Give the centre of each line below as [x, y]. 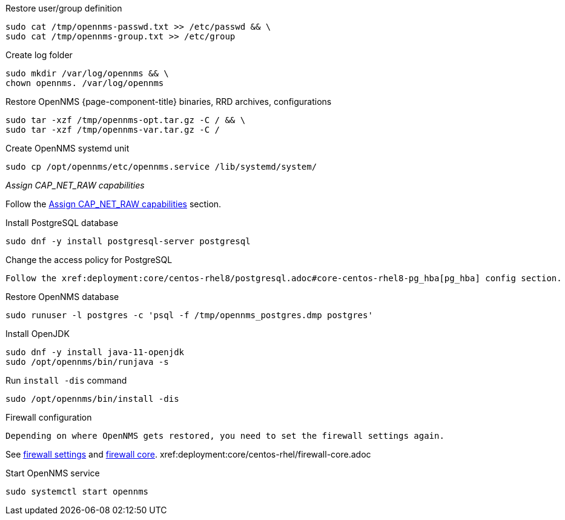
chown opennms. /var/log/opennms [85, 83]
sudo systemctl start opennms [77, 492]
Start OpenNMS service [53, 473]
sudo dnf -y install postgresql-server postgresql [128, 241]
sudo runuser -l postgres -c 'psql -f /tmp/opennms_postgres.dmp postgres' [189, 315]
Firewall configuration [49, 417]
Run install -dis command [66, 380]
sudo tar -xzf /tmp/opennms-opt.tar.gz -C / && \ [126, 120]
